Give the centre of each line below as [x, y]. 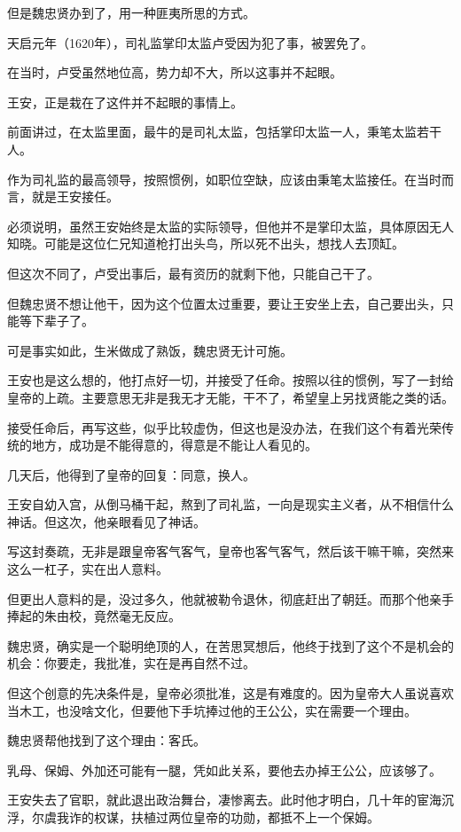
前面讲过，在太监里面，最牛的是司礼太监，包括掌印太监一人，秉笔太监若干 [224, 132]
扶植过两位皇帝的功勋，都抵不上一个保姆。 [255, 817]
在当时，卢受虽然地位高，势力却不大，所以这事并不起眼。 [175, 72]
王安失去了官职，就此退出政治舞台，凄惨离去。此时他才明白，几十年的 [212, 800]
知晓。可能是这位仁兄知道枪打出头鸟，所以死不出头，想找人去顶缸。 [206, 243]
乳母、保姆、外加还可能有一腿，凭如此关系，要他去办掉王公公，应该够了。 [224, 769]
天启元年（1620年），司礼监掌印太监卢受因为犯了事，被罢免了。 [190, 42]
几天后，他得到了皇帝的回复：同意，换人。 [131, 474]
